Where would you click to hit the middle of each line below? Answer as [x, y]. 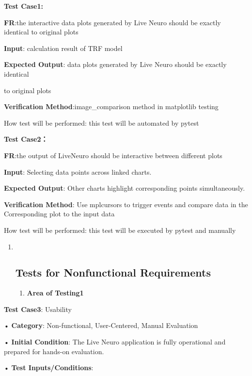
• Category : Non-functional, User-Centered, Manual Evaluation [101, 325]
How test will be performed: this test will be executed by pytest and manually [120, 230]
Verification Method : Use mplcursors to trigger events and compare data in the [126, 204]
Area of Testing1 [55, 293]
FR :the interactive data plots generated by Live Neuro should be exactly [112, 22]
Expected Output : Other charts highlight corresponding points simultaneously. [125, 188]
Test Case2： [26, 139]
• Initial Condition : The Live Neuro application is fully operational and [115, 342]
